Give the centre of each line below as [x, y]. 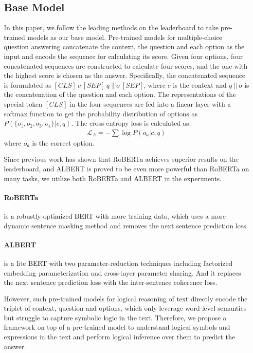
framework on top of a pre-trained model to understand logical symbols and [117, 327]
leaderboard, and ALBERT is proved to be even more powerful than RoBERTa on [126, 168]
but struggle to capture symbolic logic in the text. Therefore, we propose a [115, 317]
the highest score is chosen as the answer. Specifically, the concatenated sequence [125, 75]
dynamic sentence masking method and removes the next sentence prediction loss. [126, 225]
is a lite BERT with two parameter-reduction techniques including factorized [118, 263]
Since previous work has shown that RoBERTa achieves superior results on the [121, 159]
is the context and [200, 84]
